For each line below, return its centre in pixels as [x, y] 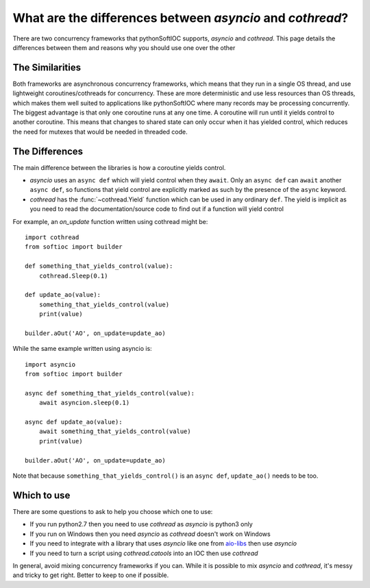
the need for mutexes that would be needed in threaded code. [100, 132]
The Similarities [47, 68]
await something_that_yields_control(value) [115, 431]
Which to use [41, 495]
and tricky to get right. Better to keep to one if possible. [91, 575]
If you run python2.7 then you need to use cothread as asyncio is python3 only [141, 524]
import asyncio [50, 364]
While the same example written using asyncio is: [82, 349]
